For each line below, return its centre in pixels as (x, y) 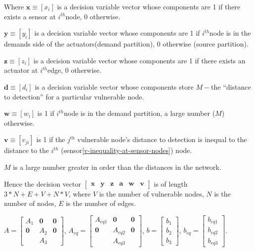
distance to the (27, 150)
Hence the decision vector (43, 183)
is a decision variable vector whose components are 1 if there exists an (139, 60)
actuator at (21, 70)
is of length (171, 183)
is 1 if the (51, 139)
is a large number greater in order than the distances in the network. (117, 167)
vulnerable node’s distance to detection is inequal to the (162, 139)
